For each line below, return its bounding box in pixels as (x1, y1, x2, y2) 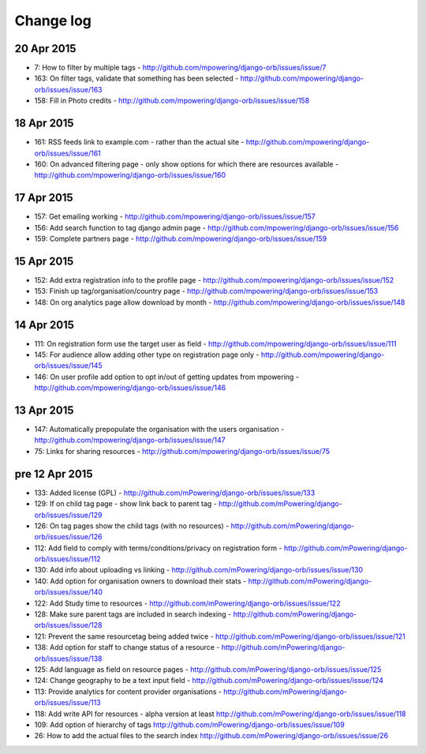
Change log (14, 12, 92, 29)
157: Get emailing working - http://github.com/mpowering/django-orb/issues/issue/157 (34, 212, 316, 221)
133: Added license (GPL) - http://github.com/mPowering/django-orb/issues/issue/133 (34, 488, 316, 497)
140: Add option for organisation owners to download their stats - (34, 576, 247, 586)
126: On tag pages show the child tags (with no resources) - (34, 521, 230, 531)
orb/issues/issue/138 (34, 654, 103, 663)
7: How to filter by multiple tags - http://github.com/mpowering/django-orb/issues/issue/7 (34, 63, 327, 73)
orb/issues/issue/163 (34, 84, 103, 94)
